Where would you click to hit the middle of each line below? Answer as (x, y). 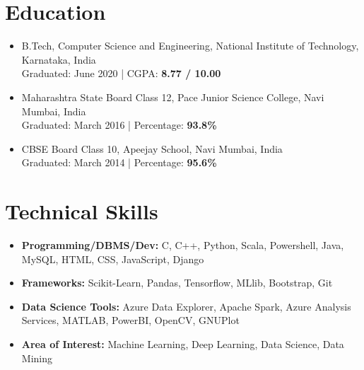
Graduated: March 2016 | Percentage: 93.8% (119, 125)
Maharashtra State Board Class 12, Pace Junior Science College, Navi (173, 97)
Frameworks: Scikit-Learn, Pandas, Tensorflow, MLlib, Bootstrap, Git (177, 283)
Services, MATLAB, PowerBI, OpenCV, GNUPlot (130, 320)
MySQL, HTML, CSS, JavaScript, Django (113, 259)
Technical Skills (82, 211)
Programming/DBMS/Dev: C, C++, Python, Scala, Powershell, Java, (183, 245)
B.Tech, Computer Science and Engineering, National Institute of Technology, (190, 46)
